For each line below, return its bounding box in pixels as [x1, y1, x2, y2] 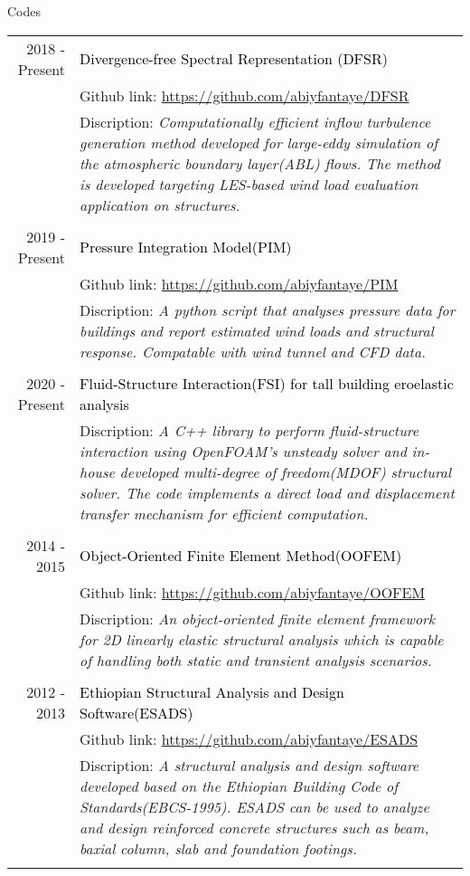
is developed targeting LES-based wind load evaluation [80, 173, 418, 195]
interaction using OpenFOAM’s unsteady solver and [80, 440, 407, 462]
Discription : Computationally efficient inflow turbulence [80, 110, 431, 132]
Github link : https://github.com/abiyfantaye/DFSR [80, 84, 409, 106]
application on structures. [80, 194, 240, 215]
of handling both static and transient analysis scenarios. [80, 649, 432, 671]
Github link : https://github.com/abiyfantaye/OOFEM [80, 581, 426, 603]
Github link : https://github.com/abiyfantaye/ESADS [80, 728, 418, 749]
